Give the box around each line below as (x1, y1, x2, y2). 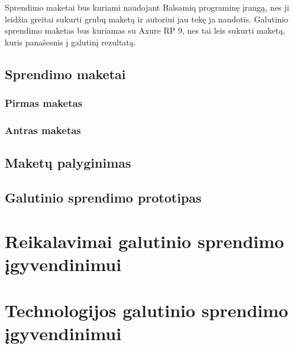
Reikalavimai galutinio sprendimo (5, 229, 285, 253)
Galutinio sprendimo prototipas (5, 188, 202, 207)
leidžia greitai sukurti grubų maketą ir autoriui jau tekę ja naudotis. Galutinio (5, 12, 289, 25)
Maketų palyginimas (5, 154, 131, 172)
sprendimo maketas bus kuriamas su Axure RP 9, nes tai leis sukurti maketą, (5, 24, 286, 37)
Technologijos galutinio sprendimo (5, 298, 289, 322)
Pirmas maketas (5, 96, 83, 110)
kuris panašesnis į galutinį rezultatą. (5, 35, 136, 48)
